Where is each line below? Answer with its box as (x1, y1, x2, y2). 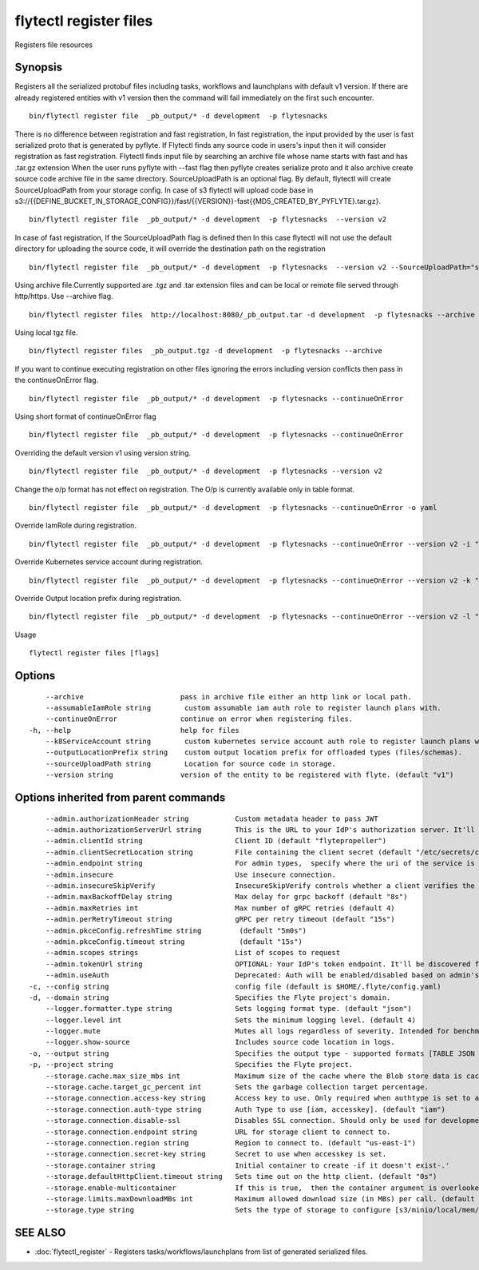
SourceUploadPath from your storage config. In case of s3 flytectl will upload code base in (14, 185, 314, 195)
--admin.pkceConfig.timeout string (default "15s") (45, 937, 303, 946)
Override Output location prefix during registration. (14, 593, 183, 603)
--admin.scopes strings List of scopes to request (45, 948, 341, 957)
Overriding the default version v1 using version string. (14, 448, 192, 457)
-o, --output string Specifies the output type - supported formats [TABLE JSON (29, 1049, 475, 1058)
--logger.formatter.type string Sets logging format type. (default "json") (45, 1004, 413, 1013)
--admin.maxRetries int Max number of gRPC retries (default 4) (45, 903, 395, 913)
